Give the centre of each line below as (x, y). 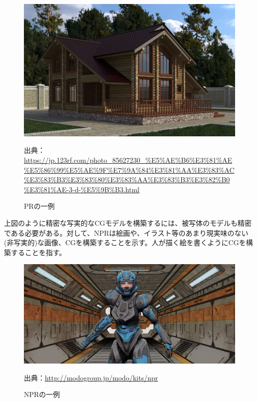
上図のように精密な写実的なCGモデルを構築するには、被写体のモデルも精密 (128, 222)
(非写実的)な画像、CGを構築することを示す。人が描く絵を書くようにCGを (125, 242)
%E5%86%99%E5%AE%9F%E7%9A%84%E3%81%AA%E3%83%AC (129, 170)
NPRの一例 (42, 394)
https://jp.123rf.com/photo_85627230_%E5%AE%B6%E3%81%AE (128, 160)
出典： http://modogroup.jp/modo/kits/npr (91, 377)
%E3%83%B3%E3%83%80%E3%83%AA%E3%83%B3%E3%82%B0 (127, 180)
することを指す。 (38, 252)
